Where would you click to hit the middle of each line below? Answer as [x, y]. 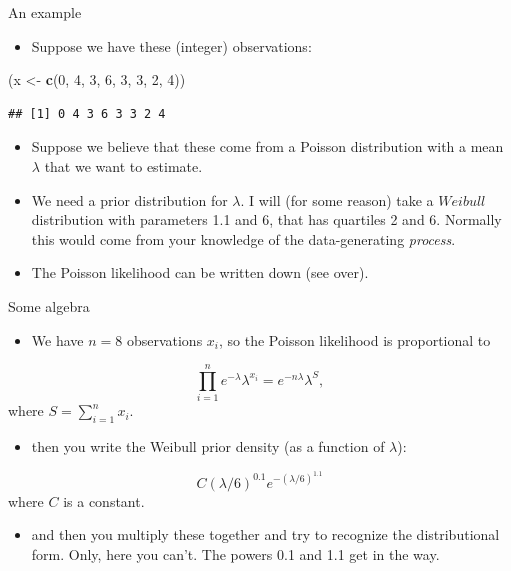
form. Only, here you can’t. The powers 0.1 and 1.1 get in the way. [235, 553]
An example [45, 12]
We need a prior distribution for [129, 199]
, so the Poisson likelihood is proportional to [355, 339]
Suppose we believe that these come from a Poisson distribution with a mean [267, 146]
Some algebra [49, 305]
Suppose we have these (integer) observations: [171, 45]
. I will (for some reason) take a [337, 199]
